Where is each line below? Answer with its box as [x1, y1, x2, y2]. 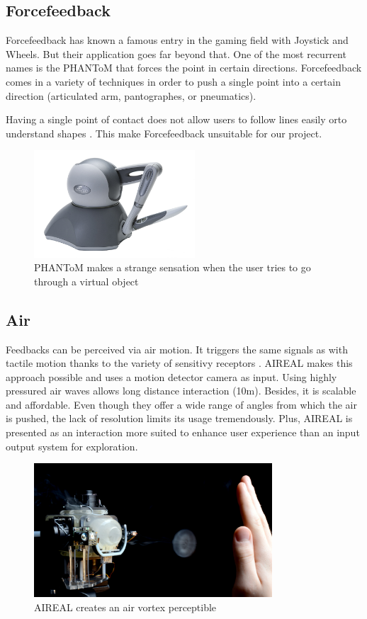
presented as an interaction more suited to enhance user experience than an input [6, 425, 360, 440]
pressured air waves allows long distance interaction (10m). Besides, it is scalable [6, 383, 356, 398]
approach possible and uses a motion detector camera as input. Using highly [6, 369, 337, 384]
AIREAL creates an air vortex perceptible [34, 599, 217, 614]
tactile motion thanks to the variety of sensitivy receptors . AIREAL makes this [6, 356, 353, 370]
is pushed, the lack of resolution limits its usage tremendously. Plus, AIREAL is [6, 411, 353, 426]
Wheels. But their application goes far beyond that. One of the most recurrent [6, 46, 346, 61]
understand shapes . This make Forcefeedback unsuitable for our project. [6, 125, 322, 140]
